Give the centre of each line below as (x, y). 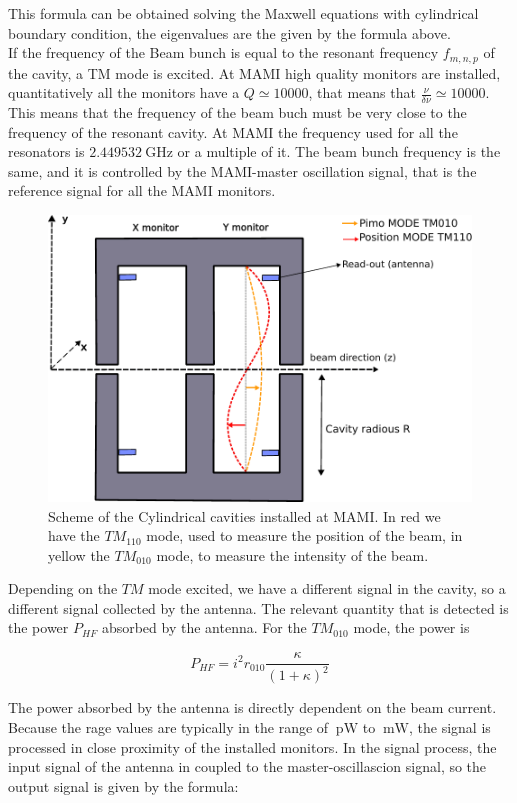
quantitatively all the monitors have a (124, 92)
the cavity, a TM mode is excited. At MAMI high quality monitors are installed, (254, 72)
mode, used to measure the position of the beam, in (304, 535)
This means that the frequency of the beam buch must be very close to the (237, 112)
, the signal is (450, 727)
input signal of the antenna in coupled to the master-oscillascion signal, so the (247, 766)
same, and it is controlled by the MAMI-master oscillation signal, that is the (242, 170)
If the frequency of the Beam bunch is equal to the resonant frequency (223, 52)
